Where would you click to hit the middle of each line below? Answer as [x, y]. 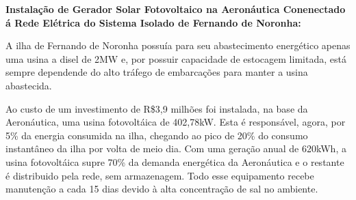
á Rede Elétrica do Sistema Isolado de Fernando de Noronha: [153, 22]
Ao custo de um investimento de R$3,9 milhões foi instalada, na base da [157, 108]
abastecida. [29, 85]
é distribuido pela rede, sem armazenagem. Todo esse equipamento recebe [160, 175]
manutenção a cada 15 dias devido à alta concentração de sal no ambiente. [162, 189]
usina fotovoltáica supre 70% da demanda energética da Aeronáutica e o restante [175, 161]
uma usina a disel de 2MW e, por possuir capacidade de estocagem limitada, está [176, 58]
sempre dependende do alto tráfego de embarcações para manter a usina [157, 72]
